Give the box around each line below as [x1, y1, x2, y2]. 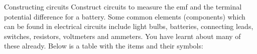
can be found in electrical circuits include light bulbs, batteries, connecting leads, [4, 21, 253, 31]
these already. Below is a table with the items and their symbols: [4, 40, 203, 51]
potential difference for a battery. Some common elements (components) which [4, 11, 245, 21]
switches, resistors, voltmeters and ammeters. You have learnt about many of [4, 30, 241, 41]
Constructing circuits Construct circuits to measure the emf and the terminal [4, 1, 242, 11]
